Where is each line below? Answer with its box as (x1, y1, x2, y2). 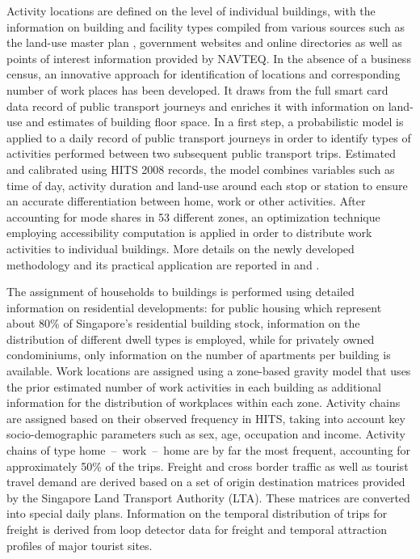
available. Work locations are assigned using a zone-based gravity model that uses (6, 362, 411, 379)
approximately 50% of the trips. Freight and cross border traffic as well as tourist (6, 457, 409, 474)
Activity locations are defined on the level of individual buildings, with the (6, 2, 376, 19)
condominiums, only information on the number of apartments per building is (6, 346, 391, 363)
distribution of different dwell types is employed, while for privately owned (6, 330, 375, 347)
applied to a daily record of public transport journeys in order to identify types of (6, 129, 411, 146)
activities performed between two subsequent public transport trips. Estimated (6, 145, 396, 162)
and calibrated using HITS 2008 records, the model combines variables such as (6, 160, 395, 177)
